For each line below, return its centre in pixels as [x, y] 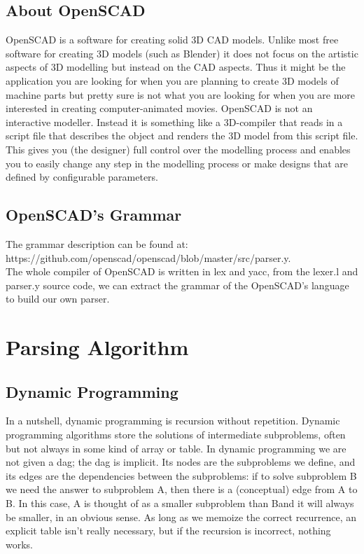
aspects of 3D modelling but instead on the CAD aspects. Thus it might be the [176, 67]
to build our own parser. [58, 299]
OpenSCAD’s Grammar [94, 215]
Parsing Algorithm [97, 347]
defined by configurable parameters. [82, 177]
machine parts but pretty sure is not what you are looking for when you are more [181, 94]
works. [20, 544]
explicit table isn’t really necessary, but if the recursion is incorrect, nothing [168, 531]
